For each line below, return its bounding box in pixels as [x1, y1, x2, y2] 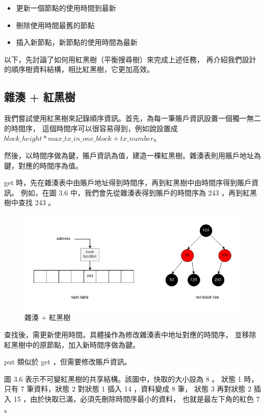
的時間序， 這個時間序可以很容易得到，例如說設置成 [4, 122, 178, 133]
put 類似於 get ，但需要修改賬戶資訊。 [4, 356, 131, 367]
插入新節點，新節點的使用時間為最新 [16, 37, 138, 47]
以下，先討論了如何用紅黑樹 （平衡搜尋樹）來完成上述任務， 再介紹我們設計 [4, 54, 256, 64]
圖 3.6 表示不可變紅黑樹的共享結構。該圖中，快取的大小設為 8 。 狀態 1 [4, 373, 242, 384]
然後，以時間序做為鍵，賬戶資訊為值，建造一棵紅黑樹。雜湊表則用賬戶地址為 [4, 150, 261, 160]
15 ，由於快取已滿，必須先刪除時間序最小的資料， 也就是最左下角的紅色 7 [13, 394, 260, 404]
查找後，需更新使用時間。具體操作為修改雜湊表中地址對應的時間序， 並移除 [4, 329, 256, 340]
